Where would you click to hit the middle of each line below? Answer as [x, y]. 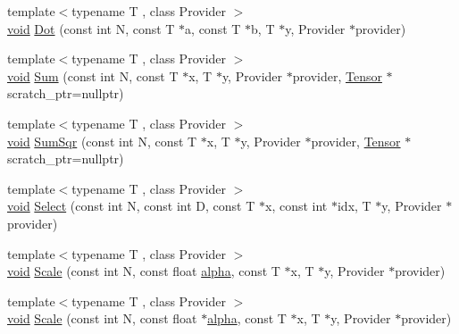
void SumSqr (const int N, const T [102, 141]
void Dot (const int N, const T [91, 28]
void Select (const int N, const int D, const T [131, 206]
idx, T [354, 206]
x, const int [296, 206]
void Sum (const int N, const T [93, 75]
